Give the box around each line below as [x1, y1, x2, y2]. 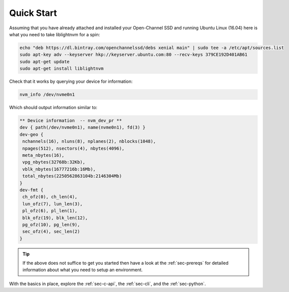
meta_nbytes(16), [22, 152, 65, 158]
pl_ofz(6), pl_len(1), [22, 208, 78, 214]
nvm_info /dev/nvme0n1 [19, 92, 75, 98]
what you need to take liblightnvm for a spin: [9, 31, 100, 37]
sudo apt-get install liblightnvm [19, 66, 104, 71]
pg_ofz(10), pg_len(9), [22, 222, 80, 228]
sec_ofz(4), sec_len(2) [22, 229, 80, 234]
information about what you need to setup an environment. [22, 267, 143, 273]
